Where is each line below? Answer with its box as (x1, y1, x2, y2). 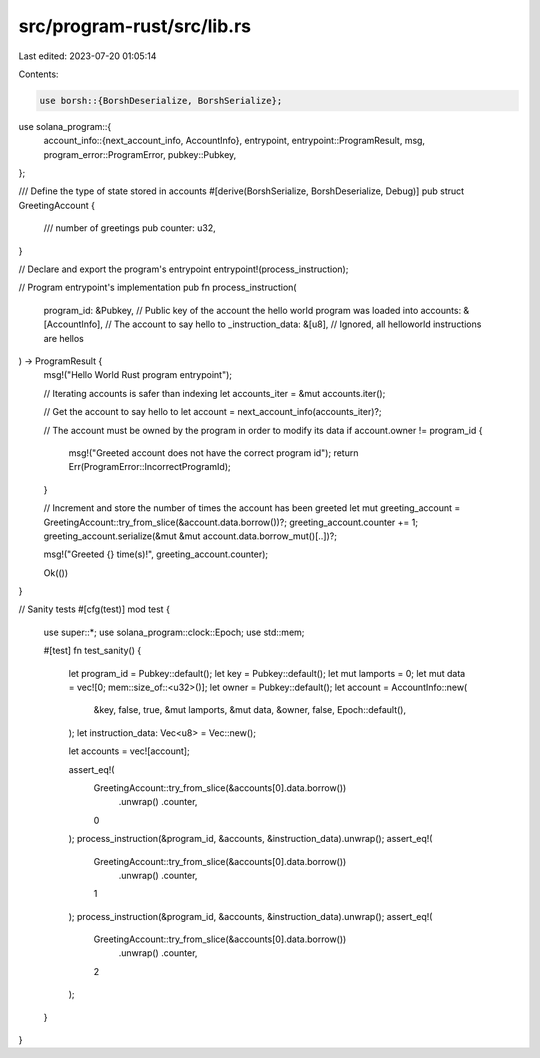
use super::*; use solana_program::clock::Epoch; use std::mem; (43, 626, 305, 638)
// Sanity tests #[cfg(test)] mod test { (18, 603, 170, 615)
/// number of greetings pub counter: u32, (43, 222, 217, 234)
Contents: (18, 68, 59, 80)
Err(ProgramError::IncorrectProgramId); (68, 461, 232, 473)
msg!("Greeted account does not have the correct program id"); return (68, 446, 359, 459)
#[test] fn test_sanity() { (43, 645, 142, 657)
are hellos (43, 332, 85, 344)
